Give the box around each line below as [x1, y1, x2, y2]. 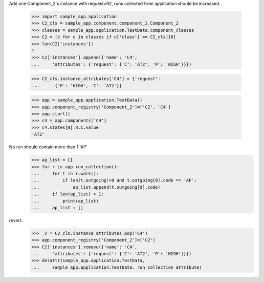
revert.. [9, 217, 24, 223]
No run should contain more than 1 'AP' [9, 144, 88, 150]
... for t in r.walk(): [31, 171, 99, 176]
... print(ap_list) [31, 198, 99, 203]
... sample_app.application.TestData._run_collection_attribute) [31, 264, 202, 270]
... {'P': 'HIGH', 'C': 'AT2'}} [31, 83, 122, 88]
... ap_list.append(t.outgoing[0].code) [31, 184, 161, 190]
